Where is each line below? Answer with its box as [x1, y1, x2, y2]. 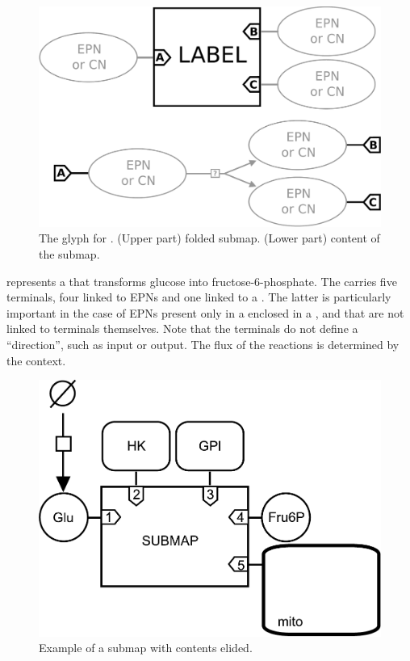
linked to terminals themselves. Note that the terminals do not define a [6, 320, 358, 337]
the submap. [39, 246, 100, 263]
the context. [6, 352, 66, 368]
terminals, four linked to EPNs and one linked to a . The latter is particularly [6, 288, 391, 305]
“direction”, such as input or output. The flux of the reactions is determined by [6, 336, 400, 353]
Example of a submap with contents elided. [39, 639, 253, 656]
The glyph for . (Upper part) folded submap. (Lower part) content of [39, 229, 380, 246]
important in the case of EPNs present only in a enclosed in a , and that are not [6, 304, 404, 321]
